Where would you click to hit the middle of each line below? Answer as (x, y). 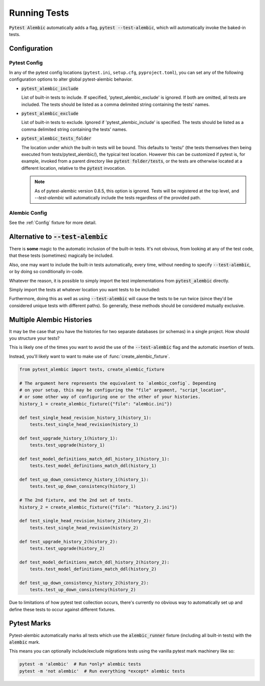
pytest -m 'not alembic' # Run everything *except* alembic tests (102, 671)
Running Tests (39, 13)
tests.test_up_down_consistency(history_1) (83, 486)
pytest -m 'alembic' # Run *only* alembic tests (80, 664)
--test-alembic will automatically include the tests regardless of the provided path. (118, 197)
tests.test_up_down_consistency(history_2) (83, 590)
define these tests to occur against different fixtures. (62, 609)
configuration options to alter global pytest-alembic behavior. (71, 79)
